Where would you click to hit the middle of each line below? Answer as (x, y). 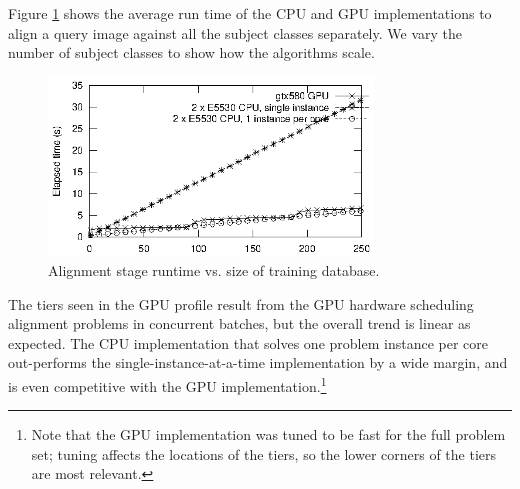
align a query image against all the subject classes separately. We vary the (235, 32)
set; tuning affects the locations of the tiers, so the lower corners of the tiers (264, 453)
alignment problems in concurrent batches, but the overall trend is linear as (239, 323)
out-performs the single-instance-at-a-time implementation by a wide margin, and (258, 362)
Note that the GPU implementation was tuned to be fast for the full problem (268, 434)
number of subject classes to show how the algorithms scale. (191, 52)
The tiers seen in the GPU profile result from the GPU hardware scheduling (241, 303)
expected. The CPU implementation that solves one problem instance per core (248, 342)
